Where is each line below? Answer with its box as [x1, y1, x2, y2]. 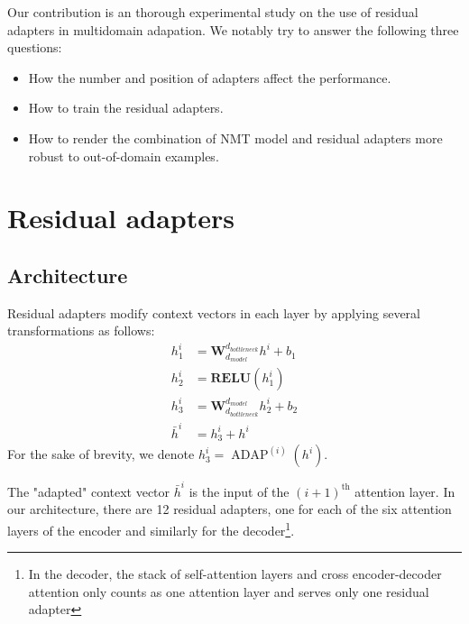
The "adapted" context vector [7, 482, 170, 500]
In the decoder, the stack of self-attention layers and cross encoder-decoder [28, 564, 442, 583]
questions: [7, 38, 62, 57]
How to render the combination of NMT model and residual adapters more [28, 128, 443, 147]
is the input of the [189, 482, 290, 500]
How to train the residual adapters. [28, 98, 224, 117]
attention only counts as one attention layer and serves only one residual [28, 582, 429, 601]
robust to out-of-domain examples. [28, 146, 219, 165]
